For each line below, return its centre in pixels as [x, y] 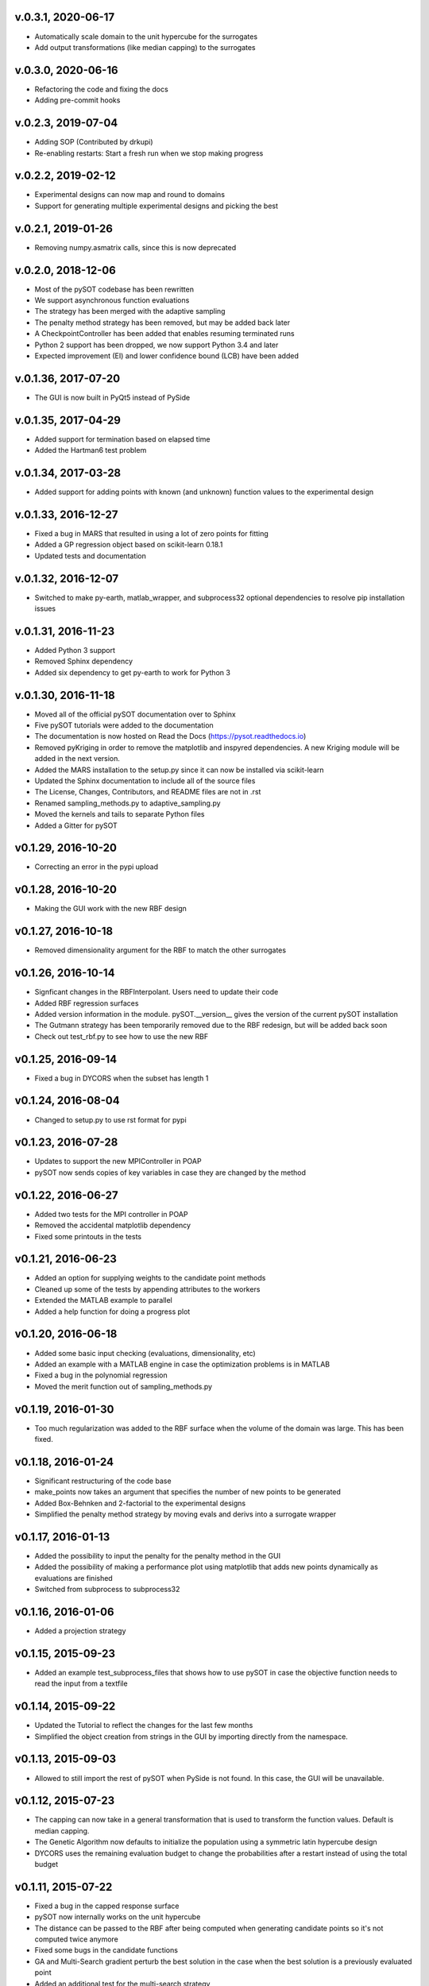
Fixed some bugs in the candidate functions [106, 1950]
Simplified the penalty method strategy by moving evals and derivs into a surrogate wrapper [186, 1514]
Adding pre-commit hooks [77, 100]
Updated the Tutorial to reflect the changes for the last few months [144, 1725]
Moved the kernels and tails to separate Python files [120, 814]
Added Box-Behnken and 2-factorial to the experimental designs [140, 1503]
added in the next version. [77, 759]
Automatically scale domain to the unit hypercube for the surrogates [146, 37]
